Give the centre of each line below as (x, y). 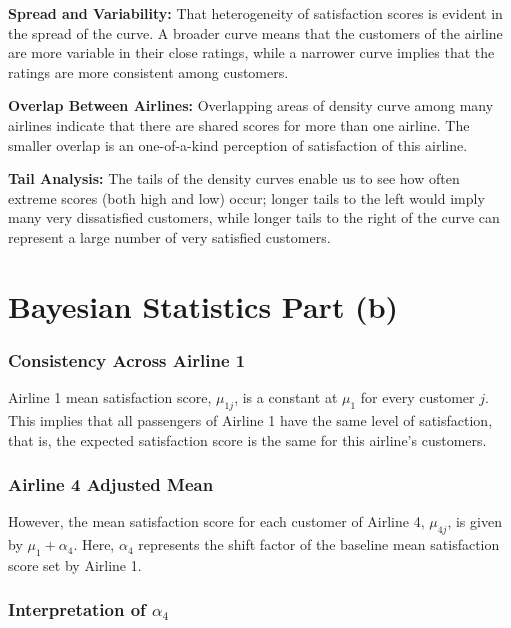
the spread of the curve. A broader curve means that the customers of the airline (255, 32)
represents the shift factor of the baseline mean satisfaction (319, 544)
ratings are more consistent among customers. (148, 71)
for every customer (417, 397)
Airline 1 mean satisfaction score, (110, 397)
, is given (474, 521)
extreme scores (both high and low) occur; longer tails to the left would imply (246, 197)
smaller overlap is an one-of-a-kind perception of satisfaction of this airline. (238, 144)
